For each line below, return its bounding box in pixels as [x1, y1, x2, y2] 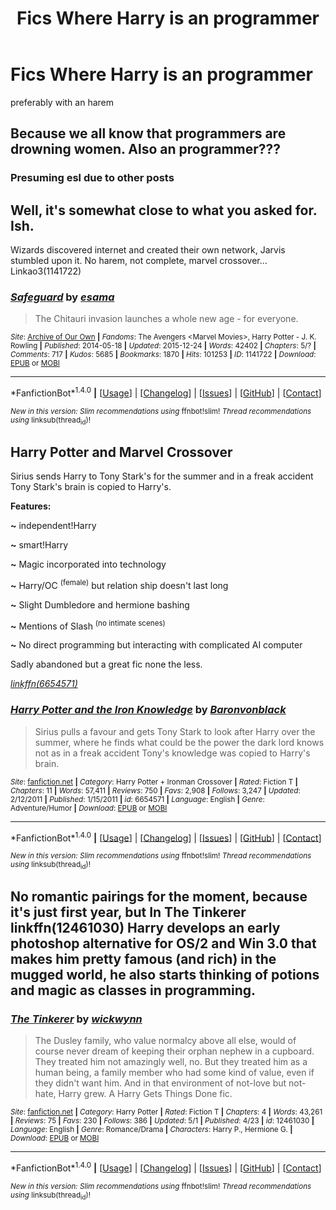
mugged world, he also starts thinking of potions [10, 967, 320, 984]
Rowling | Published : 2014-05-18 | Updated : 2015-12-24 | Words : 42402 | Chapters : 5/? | [10, 341, 317, 351]
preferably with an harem [10, 96, 114, 108]
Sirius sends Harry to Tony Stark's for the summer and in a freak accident [10, 470, 314, 482]
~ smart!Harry [10, 539, 69, 551]
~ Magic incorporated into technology [10, 558, 167, 571]
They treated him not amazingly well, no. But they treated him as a [34, 1056, 308, 1068]
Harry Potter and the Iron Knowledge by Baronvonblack [10, 703, 287, 717]
